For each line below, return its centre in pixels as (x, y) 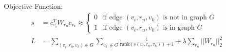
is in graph (179, 28)
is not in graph (185, 18)
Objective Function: (33, 6)
